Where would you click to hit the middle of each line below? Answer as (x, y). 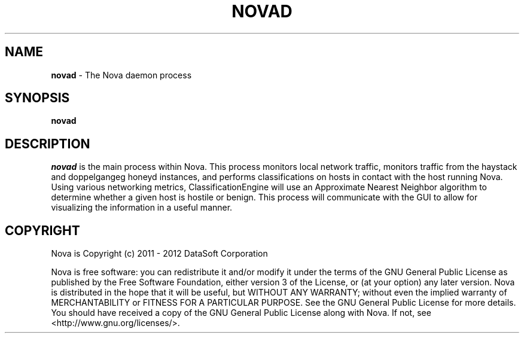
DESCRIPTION (48, 144)
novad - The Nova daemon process (121, 75)
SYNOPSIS (37, 98)
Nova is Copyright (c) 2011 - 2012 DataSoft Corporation (159, 254)
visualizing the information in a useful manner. (142, 208)
